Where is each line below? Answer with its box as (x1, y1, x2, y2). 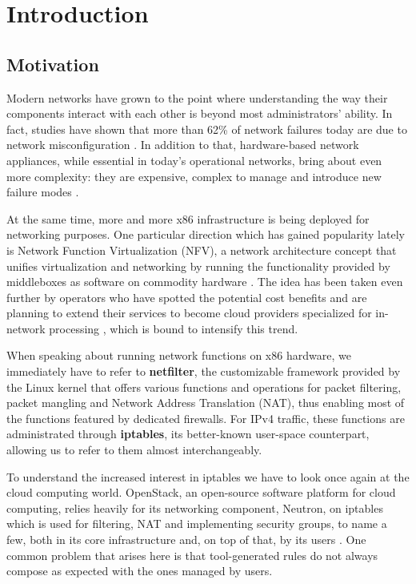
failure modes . (6, 183, 79, 200)
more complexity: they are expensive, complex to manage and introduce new (6, 167, 382, 184)
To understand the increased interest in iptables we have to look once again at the (6, 468, 410, 485)
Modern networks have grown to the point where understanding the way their (6, 89, 388, 106)
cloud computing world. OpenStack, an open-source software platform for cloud (6, 484, 396, 501)
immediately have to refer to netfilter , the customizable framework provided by (6, 363, 401, 380)
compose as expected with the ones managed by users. (6, 562, 273, 579)
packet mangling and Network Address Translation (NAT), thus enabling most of (6, 394, 405, 411)
